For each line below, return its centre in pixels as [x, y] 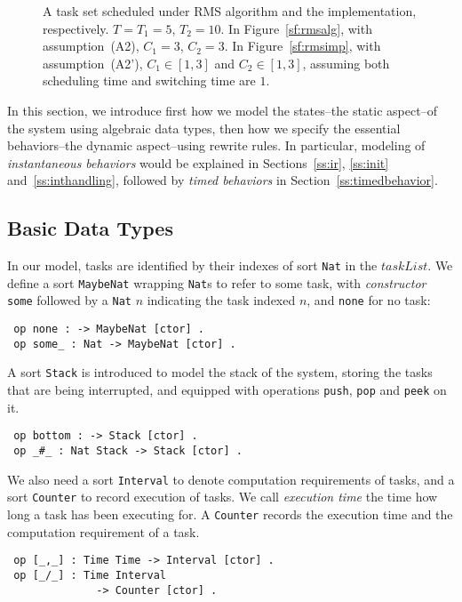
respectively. [76, 28]
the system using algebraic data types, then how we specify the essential [204, 128]
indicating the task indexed [221, 300]
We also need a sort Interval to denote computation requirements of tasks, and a [231, 479]
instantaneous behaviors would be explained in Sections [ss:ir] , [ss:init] [198, 162]
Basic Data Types [90, 228]
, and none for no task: [369, 300]
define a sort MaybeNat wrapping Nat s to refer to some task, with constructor [217, 282]
